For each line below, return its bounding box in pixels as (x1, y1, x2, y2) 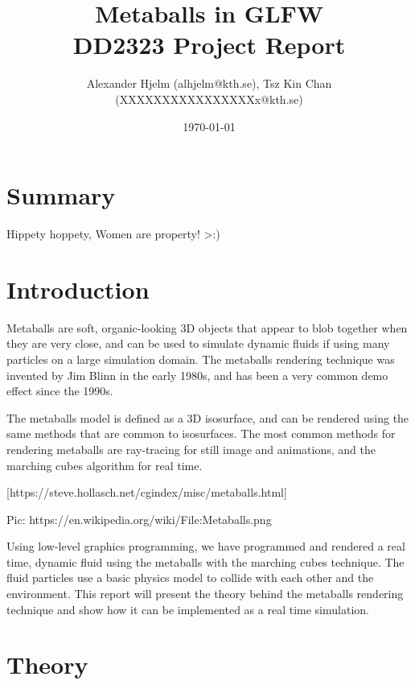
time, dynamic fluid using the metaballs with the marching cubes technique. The (6, 553, 405, 570)
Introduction (6, 272, 150, 305)
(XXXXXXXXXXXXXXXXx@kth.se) (115, 90, 303, 107)
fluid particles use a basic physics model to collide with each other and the (6, 569, 374, 586)
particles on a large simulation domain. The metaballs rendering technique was (6, 350, 395, 367)
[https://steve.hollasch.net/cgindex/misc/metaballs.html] (6, 484, 287, 501)
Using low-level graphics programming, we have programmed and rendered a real (6, 538, 405, 555)
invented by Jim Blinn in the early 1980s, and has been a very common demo (6, 366, 388, 383)
